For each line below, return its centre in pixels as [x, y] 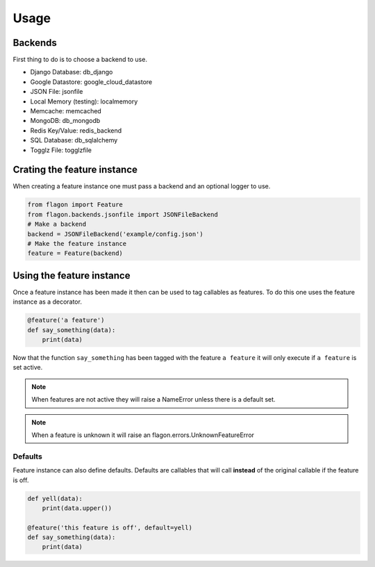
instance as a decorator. [48, 302]
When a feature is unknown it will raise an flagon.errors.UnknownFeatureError [143, 435]
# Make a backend [57, 224]
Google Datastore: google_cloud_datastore [91, 82]
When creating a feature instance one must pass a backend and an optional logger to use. [142, 186]
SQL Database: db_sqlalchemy [74, 140]
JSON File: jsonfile [57, 92]
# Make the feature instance [77, 244]
